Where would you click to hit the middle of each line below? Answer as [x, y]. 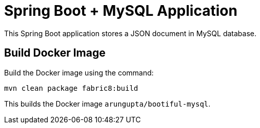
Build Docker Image [55, 53]
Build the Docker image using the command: [79, 72]
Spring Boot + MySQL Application [121, 11]
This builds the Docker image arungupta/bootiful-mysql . [107, 104]
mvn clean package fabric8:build [71, 88]
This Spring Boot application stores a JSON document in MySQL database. [131, 33]
